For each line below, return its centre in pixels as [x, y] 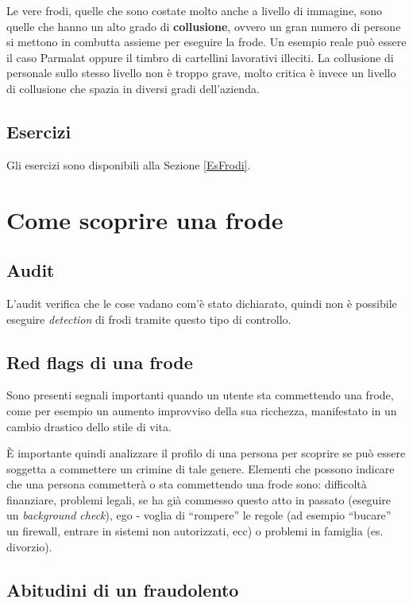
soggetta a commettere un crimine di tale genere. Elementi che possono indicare [201, 468]
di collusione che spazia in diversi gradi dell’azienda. [133, 88]
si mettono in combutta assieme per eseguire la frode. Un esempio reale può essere [206, 42]
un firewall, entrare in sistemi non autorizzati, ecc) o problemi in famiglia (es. [195, 531]
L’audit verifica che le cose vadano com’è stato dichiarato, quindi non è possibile [202, 303]
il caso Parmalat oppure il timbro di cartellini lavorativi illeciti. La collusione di [200, 57]
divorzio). [29, 546]
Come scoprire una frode [145, 219]
